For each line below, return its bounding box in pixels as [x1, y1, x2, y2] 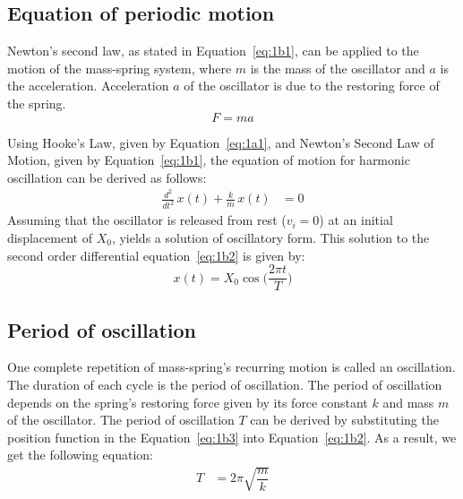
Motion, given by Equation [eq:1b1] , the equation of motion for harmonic [7, 151, 410, 169]
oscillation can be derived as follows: [7, 168, 207, 186]
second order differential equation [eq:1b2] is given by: [7, 245, 305, 264]
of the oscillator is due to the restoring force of [184, 76, 440, 95]
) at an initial [319, 211, 393, 229]
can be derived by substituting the [250, 410, 439, 429]
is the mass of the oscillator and [250, 58, 425, 77]
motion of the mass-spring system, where [7, 58, 232, 77]
